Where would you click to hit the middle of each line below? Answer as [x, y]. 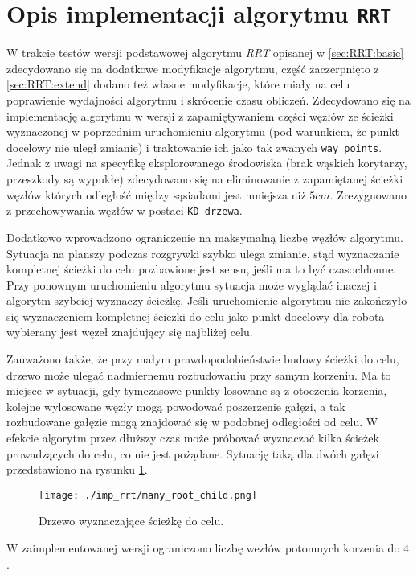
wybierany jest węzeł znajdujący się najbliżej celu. [130, 332]
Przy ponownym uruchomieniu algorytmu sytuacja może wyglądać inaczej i [192, 284]
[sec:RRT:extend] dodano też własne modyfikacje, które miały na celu [178, 84]
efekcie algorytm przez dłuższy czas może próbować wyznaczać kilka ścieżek [193, 438]
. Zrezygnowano [368, 194]
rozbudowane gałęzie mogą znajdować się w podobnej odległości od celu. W [192, 422]
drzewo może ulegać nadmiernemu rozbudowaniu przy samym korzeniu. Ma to [199, 374]
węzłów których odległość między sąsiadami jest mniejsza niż [156, 194]
